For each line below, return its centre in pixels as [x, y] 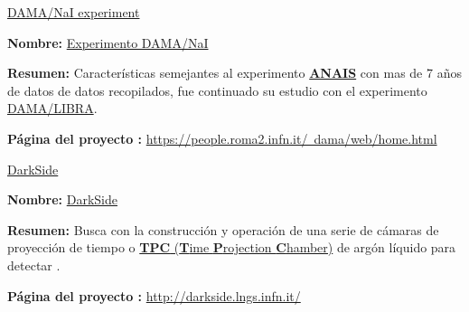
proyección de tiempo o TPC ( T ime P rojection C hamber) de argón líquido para [232, 247]
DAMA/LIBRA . [52, 108]
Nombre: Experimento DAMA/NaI [108, 42]
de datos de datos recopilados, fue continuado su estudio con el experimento [217, 90]
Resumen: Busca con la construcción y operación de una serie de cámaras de [223, 229]
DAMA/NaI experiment [74, 12]
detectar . [34, 265]
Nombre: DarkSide [62, 199]
